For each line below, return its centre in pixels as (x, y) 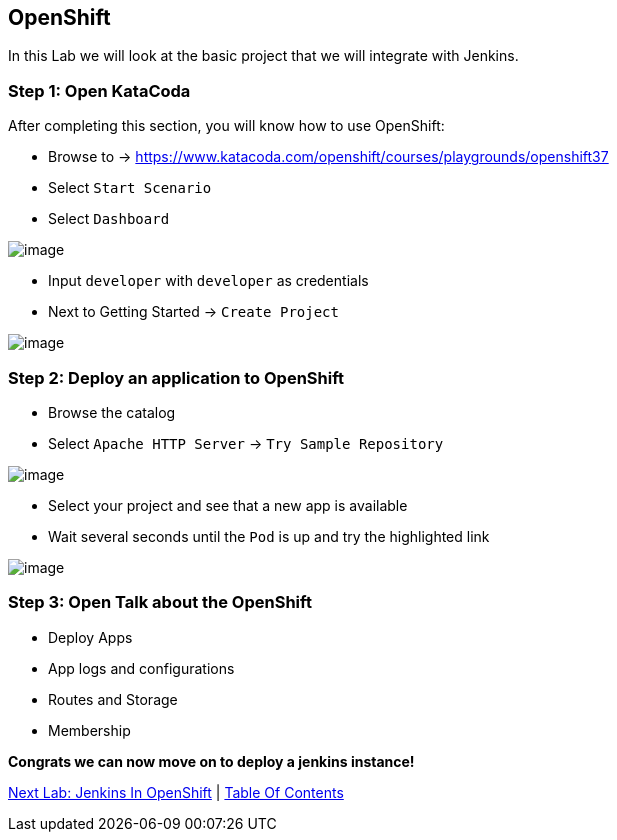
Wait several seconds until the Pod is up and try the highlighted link (269, 536)
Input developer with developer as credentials (208, 281)
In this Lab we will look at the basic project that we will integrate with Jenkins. (263, 56)
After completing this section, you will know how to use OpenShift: (226, 126)
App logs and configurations (141, 668)
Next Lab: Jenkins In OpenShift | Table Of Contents (176, 792)
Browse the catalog (112, 412)
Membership (89, 730)
